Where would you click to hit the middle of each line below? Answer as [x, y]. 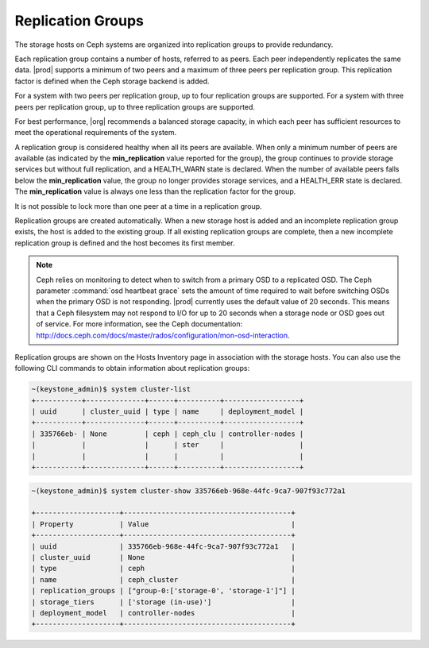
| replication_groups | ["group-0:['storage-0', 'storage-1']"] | [163, 591]
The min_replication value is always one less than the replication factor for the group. [155, 191]
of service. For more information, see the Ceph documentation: [139, 324]
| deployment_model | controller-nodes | [163, 613]
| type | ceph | [163, 569]
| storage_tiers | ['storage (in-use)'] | [163, 602]
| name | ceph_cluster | [163, 579]
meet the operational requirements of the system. [96, 133]
